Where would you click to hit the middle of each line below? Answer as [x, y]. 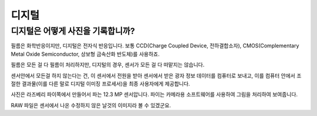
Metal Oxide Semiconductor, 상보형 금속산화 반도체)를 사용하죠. [85, 54]
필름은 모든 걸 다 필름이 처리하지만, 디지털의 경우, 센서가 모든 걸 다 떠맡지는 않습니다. [108, 65]
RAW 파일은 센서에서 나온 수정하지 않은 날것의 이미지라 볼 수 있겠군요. [91, 105]
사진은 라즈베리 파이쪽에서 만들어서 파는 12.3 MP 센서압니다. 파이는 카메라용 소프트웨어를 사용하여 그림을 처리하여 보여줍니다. [154, 94]
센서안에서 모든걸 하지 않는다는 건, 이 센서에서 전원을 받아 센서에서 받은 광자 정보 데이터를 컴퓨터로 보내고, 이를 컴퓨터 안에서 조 [156, 76]
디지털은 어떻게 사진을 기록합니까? [73, 31]
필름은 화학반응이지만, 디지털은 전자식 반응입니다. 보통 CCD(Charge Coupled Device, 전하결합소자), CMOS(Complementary [155, 46]
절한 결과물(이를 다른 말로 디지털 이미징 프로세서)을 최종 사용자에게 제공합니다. [100, 83]
